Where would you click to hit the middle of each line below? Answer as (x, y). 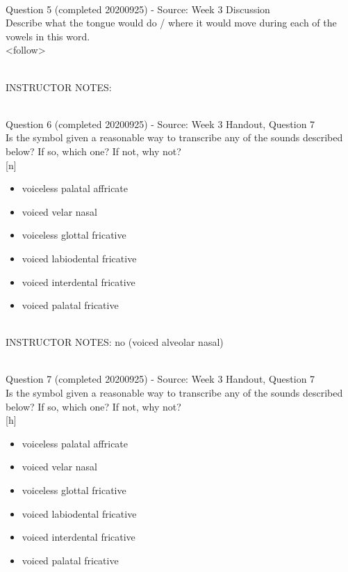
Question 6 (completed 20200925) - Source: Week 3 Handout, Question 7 (160, 124)
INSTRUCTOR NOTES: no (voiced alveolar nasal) (115, 342)
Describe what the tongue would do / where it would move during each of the (171, 23)
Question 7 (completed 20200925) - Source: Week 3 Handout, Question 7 (160, 379)
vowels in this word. (48, 36)
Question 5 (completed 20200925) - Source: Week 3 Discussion (138, 9)
